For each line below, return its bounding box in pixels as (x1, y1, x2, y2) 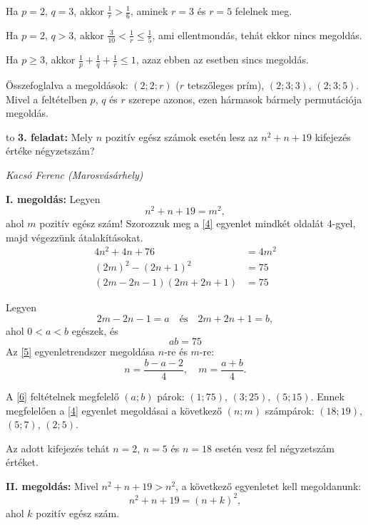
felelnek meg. (235, 4, 292, 18)
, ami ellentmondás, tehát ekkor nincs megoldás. (152, 27, 362, 42)
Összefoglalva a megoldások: (6, 77, 128, 92)
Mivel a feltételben (6, 91, 87, 106)
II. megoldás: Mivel (6, 478, 98, 493)
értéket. (6, 454, 39, 469)
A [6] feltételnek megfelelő (6, 388, 119, 403)
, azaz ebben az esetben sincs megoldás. (136, 52, 309, 67)
